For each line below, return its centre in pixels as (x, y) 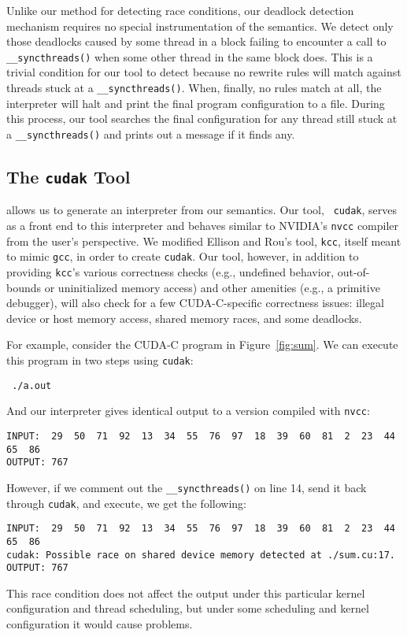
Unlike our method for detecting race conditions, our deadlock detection (180, 10)
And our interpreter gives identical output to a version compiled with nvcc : (188, 411)
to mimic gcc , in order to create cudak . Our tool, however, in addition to (183, 256)
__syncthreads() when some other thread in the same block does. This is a (190, 56)
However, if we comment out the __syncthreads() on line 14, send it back (187, 487)
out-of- (353, 271)
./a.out (32, 385)
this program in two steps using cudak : (100, 359)
